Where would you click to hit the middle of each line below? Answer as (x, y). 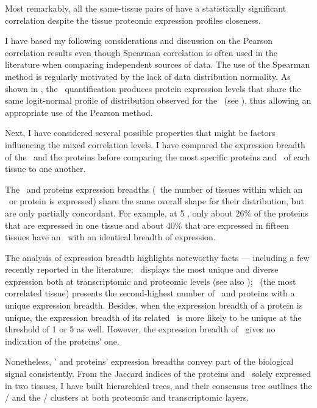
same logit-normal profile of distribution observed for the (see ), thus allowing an (158, 100)
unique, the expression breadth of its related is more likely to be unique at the (153, 317)
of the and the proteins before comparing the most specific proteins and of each (158, 156)
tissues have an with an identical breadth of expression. (110, 237)
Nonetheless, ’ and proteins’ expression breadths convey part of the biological (149, 361)
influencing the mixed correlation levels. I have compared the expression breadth (155, 144)
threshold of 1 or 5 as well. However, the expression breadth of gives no (140, 329)
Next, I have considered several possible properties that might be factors (140, 133)
